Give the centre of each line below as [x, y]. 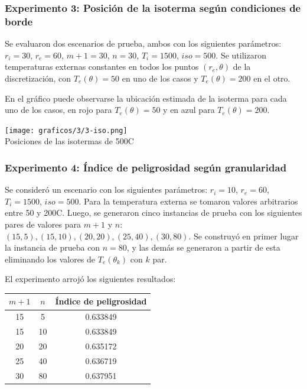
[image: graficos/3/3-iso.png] [66, 130]
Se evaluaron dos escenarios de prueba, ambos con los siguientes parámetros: [143, 43]
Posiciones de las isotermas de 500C [69, 141]
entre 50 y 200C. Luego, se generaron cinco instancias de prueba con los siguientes [153, 213]
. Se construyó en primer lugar [244, 236]
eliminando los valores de [50, 259]
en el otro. [272, 78]
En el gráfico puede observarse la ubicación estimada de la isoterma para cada [146, 98]
